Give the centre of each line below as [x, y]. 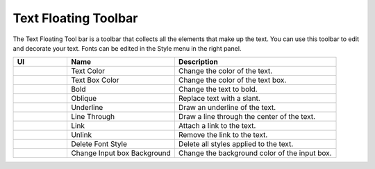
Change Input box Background [121, 153]
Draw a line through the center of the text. [247, 117]
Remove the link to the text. [223, 135]
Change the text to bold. [218, 89]
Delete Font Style [99, 144]
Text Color [88, 71]
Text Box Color [95, 80]
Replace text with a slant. [219, 99]
